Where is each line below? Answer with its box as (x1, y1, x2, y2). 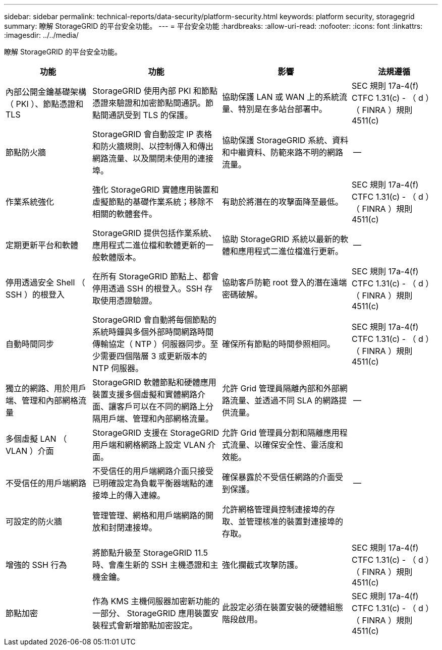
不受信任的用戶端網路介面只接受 (92, 466, 214, 476)
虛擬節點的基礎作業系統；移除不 (92, 197, 214, 207)
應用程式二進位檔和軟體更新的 (92, 240, 206, 250)
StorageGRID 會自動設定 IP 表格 (92, 129, 212, 139)
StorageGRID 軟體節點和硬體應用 (92, 377, 216, 387)
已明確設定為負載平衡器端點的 (92, 478, 206, 488)
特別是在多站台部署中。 (238, 104, 327, 114)
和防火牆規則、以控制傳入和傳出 (92, 141, 214, 151)
